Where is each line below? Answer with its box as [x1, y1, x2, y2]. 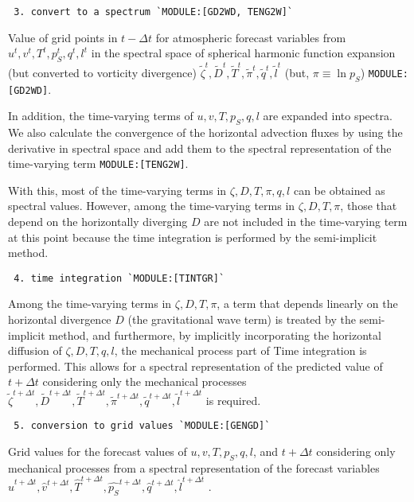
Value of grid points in [8, 29, 118, 45]
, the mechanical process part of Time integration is [114, 342, 367, 359]
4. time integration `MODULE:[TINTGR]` [14, 272, 225, 284]
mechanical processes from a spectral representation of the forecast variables [8, 459, 380, 476]
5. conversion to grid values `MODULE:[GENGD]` [14, 420, 271, 432]
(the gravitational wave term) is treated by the [127, 311, 356, 328]
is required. [205, 391, 261, 408]
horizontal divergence [8, 311, 111, 328]
